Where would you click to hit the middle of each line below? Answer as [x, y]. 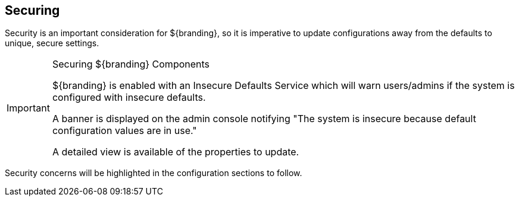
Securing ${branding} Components [131, 64]
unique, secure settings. [52, 43]
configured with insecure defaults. [129, 98]
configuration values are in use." [124, 131]
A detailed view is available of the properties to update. [176, 152]
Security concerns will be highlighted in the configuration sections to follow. [154, 173]
